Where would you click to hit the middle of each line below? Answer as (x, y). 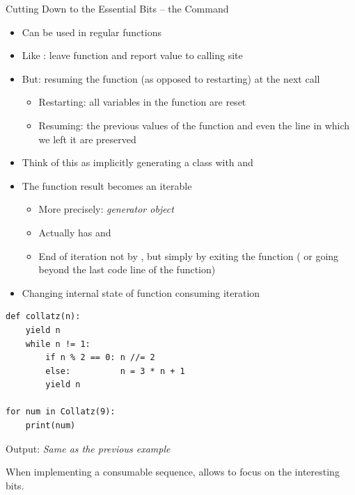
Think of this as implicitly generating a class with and (137, 162)
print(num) (50, 426)
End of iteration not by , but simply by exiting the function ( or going (189, 255)
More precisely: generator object (106, 209)
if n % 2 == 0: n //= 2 (100, 358)
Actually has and (75, 232)
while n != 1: (58, 344)
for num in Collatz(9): (61, 412)
